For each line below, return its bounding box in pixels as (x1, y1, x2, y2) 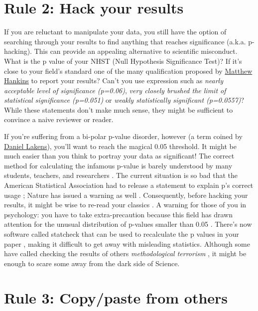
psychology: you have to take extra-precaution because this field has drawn (4, 209, 233, 219)
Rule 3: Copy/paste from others (4, 287, 228, 308)
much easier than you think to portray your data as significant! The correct (4, 151, 235, 161)
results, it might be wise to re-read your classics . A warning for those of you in (4, 199, 247, 210)
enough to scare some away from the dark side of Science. (4, 258, 180, 268)
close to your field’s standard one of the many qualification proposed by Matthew (4, 65, 253, 76)
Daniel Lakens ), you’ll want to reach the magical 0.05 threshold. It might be (4, 141, 237, 151)
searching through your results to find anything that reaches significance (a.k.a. (4, 36, 246, 46)
